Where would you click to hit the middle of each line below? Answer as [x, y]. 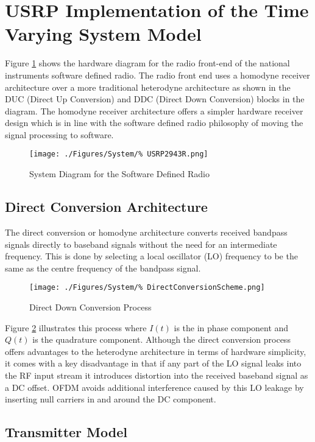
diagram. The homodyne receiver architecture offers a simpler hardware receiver [154, 111]
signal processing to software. [59, 134]
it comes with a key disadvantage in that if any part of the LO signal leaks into [153, 363]
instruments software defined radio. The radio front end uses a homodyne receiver [157, 75]
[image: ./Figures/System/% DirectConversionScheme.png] [147, 288]
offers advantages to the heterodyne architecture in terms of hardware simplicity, [156, 351]
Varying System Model [103, 34]
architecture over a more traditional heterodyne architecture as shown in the [148, 87]
